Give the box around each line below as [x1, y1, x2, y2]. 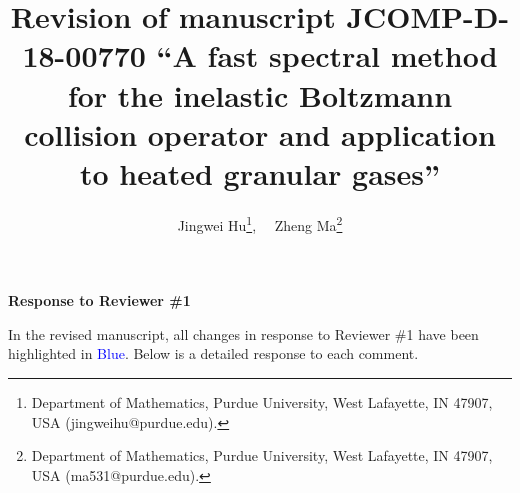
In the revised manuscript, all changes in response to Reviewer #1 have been [8, 323, 479, 344]
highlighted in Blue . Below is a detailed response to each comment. [8, 343, 419, 364]
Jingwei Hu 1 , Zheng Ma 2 [177, 211, 343, 235]
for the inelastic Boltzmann [67, 74, 453, 115]
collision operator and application [24, 113, 496, 154]
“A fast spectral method [156, 35, 498, 76]
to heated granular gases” [80, 152, 440, 193]
